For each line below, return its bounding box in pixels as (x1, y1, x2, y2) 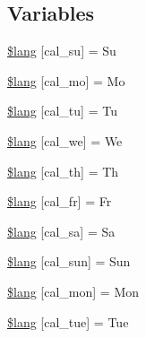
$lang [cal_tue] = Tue (7, 312, 129, 331)
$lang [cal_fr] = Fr (7, 192, 112, 211)
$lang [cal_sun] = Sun (7, 252, 131, 271)
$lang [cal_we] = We (7, 131, 123, 150)
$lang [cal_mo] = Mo (7, 71, 125, 90)
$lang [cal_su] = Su (7, 41, 116, 60)
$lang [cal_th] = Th (7, 161, 119, 180)
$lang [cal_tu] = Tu (7, 101, 117, 120)
